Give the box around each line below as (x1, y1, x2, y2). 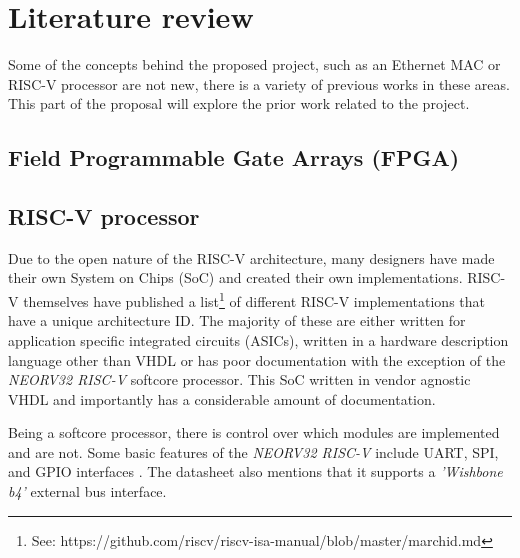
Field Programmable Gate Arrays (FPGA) (8, 142, 460, 173)
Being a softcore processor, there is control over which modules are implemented (8, 422, 500, 443)
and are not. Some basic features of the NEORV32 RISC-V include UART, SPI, (8, 441, 499, 462)
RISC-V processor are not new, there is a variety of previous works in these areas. (8, 73, 510, 94)
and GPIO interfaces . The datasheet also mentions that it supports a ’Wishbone (8, 461, 503, 482)
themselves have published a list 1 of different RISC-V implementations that (23, 288, 485, 311)
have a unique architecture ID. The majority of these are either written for (8, 310, 466, 331)
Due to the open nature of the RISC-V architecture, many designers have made (8, 247, 495, 268)
